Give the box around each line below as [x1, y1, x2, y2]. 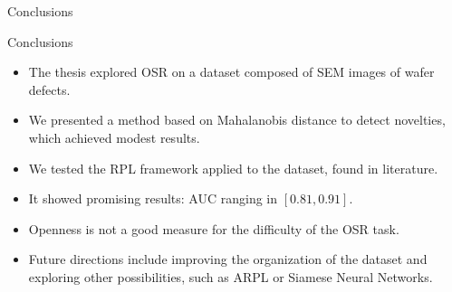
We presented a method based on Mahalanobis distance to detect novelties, [28, 110, 446, 129]
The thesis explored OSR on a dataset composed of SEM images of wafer [28, 62, 435, 81]
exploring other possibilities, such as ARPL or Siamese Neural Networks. [28, 267, 433, 286]
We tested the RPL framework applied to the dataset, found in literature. [28, 158, 438, 177]
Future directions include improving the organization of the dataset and [28, 250, 428, 268]
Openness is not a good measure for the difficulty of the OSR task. [28, 219, 399, 238]
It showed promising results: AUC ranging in [28, 189, 277, 208]
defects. [28, 80, 71, 99]
